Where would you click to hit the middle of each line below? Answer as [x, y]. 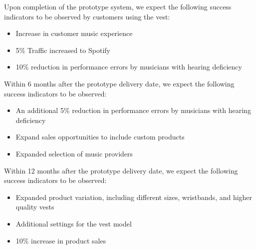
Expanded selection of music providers [74, 153]
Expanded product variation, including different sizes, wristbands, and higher [134, 197]
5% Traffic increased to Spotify [63, 50]
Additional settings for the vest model [74, 223]
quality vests [35, 207]
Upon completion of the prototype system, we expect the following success [118, 6]
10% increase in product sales [61, 240]
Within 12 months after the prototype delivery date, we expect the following [121, 170]
